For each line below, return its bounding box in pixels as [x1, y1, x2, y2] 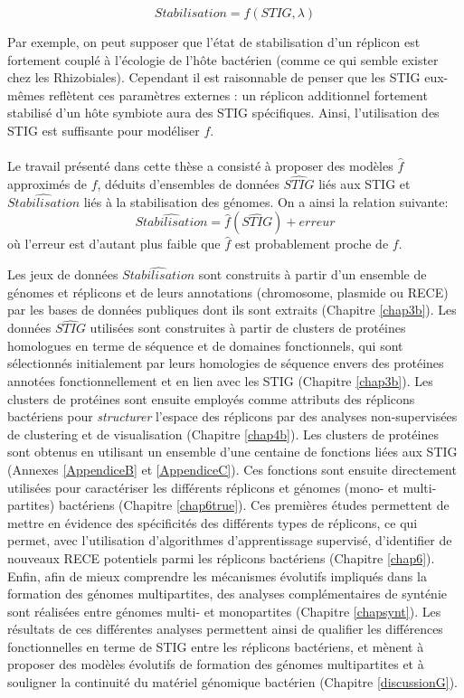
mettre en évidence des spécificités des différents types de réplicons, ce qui [7, 513, 418, 532]
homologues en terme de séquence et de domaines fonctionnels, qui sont [7, 335, 403, 354]
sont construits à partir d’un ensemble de [198, 265, 427, 284]
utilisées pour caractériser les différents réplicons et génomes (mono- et [7, 477, 399, 496]
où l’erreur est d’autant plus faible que [7, 234, 221, 253]
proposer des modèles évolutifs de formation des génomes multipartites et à [7, 655, 424, 674]
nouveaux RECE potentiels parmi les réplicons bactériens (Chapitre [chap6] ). [7, 548, 435, 567]
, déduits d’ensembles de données [97, 174, 279, 193]
